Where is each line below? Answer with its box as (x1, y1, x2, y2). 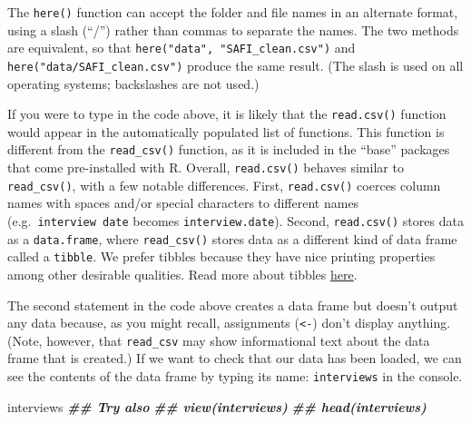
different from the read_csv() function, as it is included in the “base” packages (7, 140, 450, 159)
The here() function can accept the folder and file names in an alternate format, (7, 3, 458, 21)
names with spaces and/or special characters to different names (7, 193, 359, 212)
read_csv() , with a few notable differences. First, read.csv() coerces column (7, 175, 441, 194)
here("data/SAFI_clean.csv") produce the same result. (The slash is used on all (7, 55, 464, 74)
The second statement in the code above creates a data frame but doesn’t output (7, 295, 458, 314)
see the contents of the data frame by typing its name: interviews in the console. (7, 367, 463, 386)
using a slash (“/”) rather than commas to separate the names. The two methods (7, 20, 459, 39)
